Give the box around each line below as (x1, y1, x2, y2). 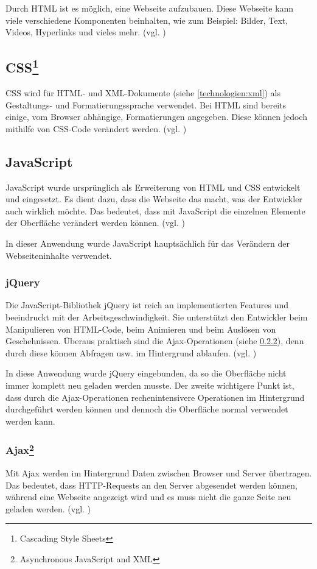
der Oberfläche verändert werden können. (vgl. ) (5, 216, 185, 229)
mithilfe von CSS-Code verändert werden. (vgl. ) (5, 122, 187, 135)
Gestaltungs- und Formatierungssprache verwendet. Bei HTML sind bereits (5, 98, 287, 111)
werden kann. (5, 414, 55, 427)
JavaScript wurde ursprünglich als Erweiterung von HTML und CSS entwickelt (5, 180, 301, 193)
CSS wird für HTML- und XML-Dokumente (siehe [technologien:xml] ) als (5, 86, 280, 99)
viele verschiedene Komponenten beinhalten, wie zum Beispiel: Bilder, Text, (5, 13, 288, 26)
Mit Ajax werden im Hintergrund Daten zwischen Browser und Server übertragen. (5, 466, 312, 479)
